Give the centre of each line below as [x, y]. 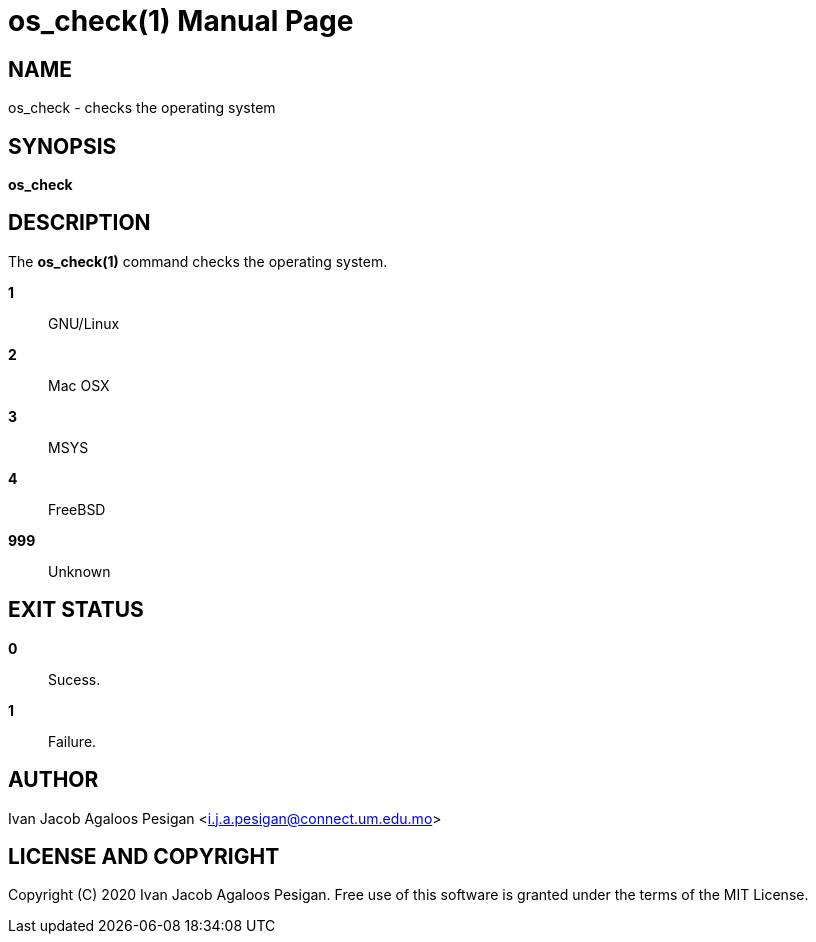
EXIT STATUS [76, 610]
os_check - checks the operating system [142, 108]
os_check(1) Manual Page [181, 21]
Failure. [72, 741]
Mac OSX [79, 385]
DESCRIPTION [79, 223]
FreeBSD [77, 509]
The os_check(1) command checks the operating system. [198, 261]
